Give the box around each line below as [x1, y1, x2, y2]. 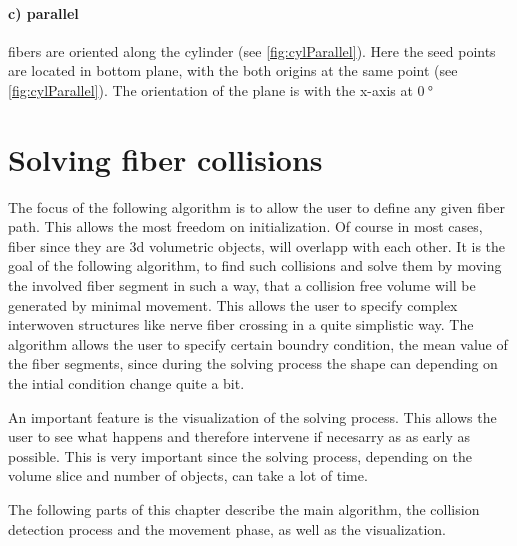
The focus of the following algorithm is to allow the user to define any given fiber [8, 196, 505, 217]
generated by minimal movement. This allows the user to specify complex [8, 294, 458, 315]
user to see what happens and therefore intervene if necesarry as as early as [8, 426, 470, 447]
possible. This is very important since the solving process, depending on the [8, 445, 472, 466]
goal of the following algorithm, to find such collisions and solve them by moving [8, 255, 502, 276]
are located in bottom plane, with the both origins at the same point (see [8, 60, 458, 81]
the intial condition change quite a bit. [8, 373, 245, 394]
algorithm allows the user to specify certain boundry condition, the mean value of [8, 333, 508, 354]
